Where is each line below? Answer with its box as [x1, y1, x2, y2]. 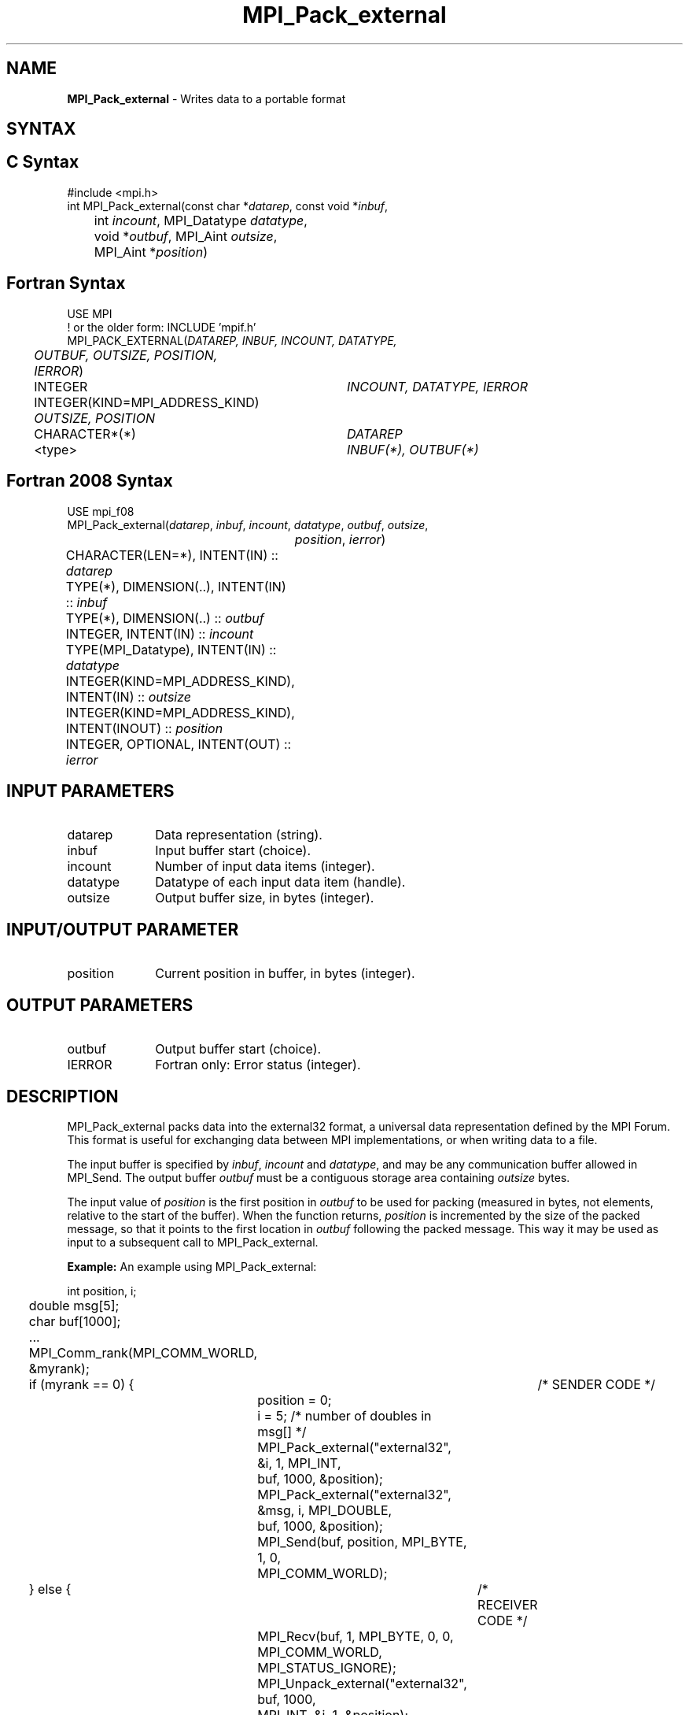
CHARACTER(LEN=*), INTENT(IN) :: [65, 546, 278, 563]
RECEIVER [477, 1596, 538, 1613]
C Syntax [6, 152, 79, 172]
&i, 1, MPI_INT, [257, 1454, 341, 1471]
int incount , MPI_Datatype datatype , [94, 212, 308, 228]
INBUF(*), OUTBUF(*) [347, 441, 479, 457]
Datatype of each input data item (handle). [155, 874, 406, 891]
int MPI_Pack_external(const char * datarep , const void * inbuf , [67, 198, 389, 213]
